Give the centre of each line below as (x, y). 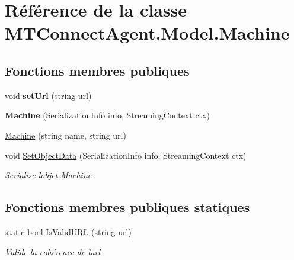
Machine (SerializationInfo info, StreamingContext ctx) (107, 115)
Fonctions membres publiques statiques (127, 207)
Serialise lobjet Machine (48, 175)
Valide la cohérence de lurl (53, 251)
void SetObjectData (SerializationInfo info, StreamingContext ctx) (126, 155)
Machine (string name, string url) (65, 135)
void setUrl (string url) (48, 95)
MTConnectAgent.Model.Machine (147, 33)
